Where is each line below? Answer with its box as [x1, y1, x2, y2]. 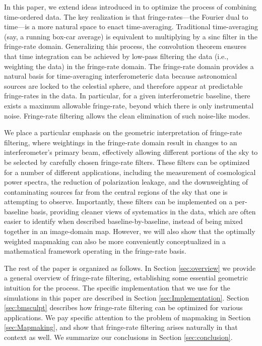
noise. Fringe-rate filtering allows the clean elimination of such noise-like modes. [4, 110, 250, 121]
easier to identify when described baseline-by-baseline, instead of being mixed [4, 216, 243, 226]
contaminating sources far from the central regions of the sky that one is [4, 186, 228, 197]
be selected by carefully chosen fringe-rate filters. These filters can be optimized [4, 156, 250, 167]
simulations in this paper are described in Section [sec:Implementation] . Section [4, 292, 249, 303]
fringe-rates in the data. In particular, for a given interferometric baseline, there [4, 90, 250, 101]
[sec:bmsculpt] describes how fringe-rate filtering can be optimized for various [4, 302, 243, 313]
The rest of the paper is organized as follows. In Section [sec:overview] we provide [4, 262, 256, 273]
